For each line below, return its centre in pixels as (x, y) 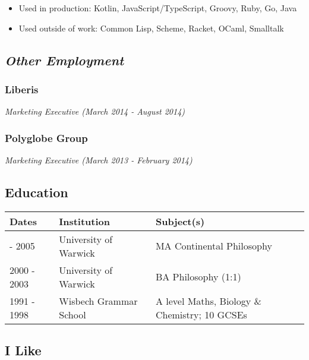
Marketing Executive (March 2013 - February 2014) (99, 160)
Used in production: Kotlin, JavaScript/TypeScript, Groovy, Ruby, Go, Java (158, 8)
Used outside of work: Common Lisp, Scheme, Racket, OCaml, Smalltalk (151, 28)
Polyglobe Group (46, 138)
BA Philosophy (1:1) (198, 277)
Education (37, 192)
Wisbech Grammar (98, 301)
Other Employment (64, 60)
